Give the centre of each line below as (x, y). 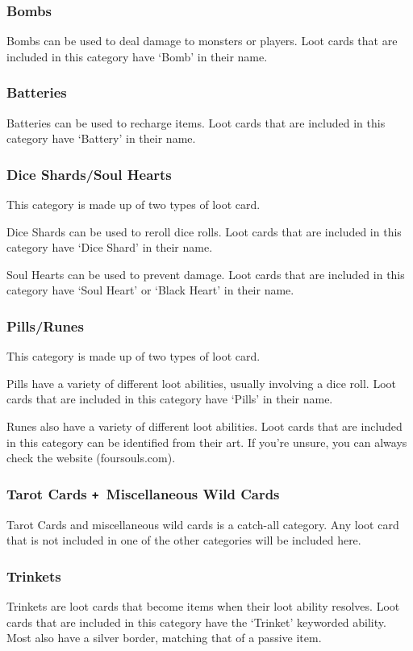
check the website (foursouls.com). (91, 458)
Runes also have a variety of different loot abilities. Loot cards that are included (204, 426)
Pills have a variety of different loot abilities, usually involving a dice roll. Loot (201, 383)
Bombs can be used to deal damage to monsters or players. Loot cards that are (202, 41)
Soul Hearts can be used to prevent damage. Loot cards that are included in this (206, 274)
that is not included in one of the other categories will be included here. (184, 540)
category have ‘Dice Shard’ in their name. (110, 247)
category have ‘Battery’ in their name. (101, 138)
